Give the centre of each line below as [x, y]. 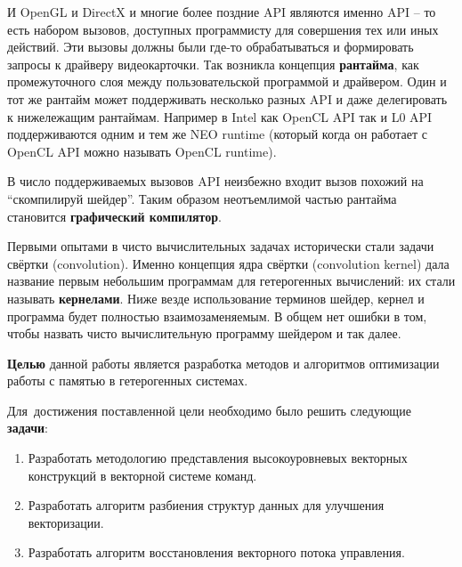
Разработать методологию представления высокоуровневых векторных [218, 458]
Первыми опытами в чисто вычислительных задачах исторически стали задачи [221, 246]
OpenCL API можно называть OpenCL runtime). [142, 151]
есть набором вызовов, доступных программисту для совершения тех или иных [223, 29]
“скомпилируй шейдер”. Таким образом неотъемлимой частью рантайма [202, 198]
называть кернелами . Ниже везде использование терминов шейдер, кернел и [216, 298]
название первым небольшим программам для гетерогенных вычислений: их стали [231, 281]
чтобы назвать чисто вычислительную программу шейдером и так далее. [204, 333]
